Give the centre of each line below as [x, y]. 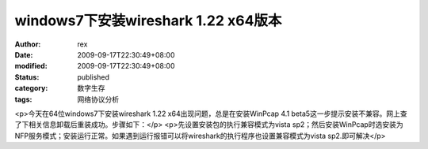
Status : [27, 77]
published [94, 77]
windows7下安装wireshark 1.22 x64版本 [148, 20]
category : [31, 88]
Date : [24, 54]
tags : [23, 99]
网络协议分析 [98, 99]
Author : [28, 44]
